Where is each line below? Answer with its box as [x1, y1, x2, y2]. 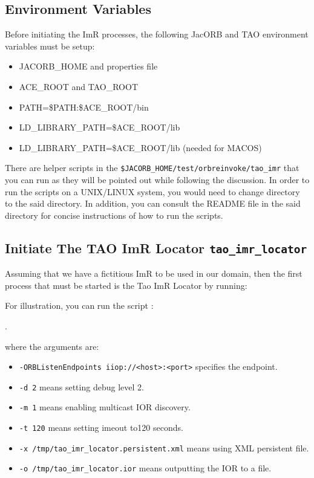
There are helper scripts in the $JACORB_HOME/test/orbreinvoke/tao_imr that [5, 161, 299, 174]
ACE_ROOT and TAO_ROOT [19, 80, 138, 92]
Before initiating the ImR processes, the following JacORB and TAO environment [5, 28, 309, 40]
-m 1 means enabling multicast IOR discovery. [19, 401, 191, 413]
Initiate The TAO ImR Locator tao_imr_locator [5, 238, 307, 257]
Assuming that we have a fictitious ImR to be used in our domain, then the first [5, 267, 303, 280]
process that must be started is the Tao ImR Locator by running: [5, 279, 247, 291]
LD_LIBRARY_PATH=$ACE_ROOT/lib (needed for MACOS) [19, 141, 262, 153]
